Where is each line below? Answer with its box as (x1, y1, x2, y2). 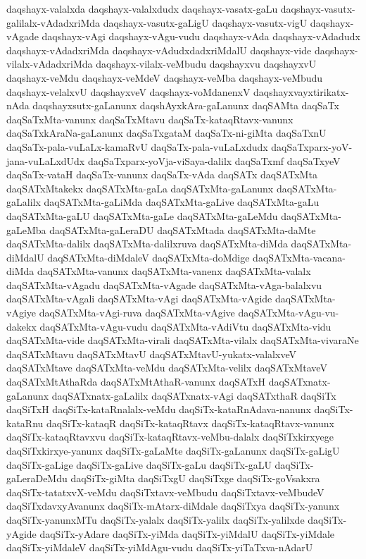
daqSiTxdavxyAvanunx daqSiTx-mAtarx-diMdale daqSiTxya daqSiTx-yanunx (6, 498, 340, 513)
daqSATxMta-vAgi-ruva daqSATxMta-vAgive (39, 305, 235, 320)
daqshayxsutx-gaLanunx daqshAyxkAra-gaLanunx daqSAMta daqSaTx (32, 98, 339, 113)
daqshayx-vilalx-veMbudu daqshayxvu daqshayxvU (96, 56, 317, 71)
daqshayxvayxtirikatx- (253, 84, 349, 99)
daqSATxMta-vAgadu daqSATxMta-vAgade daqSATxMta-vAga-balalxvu (6, 277, 322, 292)
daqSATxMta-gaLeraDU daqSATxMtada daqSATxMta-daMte (49, 222, 316, 237)
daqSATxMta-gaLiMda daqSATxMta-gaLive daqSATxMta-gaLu (44, 195, 320, 209)
